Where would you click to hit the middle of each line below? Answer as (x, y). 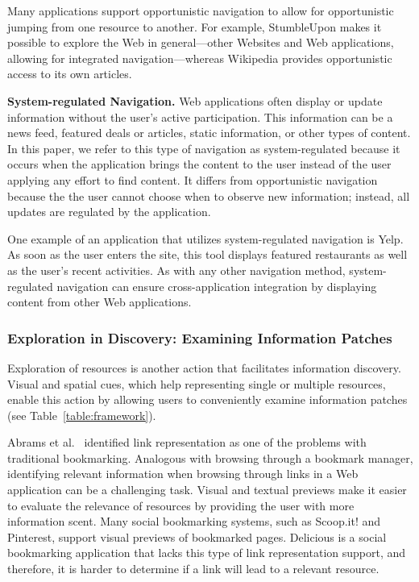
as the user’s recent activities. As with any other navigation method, (176, 270)
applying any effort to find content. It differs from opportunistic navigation (193, 179)
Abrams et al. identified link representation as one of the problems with (187, 442)
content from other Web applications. (100, 302)
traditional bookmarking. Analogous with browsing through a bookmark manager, (210, 457)
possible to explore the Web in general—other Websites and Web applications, (201, 42)
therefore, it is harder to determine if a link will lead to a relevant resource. (193, 569)
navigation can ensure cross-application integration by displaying (217, 286)
